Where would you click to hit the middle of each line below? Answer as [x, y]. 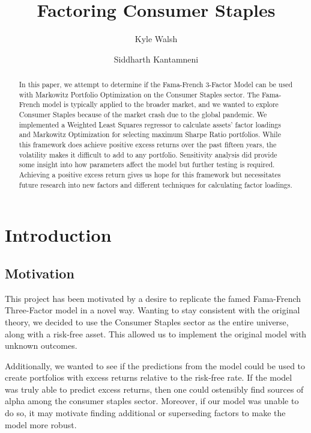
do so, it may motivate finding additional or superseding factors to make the [145, 413]
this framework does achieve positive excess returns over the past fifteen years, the [148, 145]
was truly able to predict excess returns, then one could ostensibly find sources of [154, 389]
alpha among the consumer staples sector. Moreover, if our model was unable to [152, 401]
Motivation [40, 273]
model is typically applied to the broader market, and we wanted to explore [160, 104]
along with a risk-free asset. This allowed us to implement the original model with [156, 333]
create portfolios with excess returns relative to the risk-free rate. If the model [149, 377]
